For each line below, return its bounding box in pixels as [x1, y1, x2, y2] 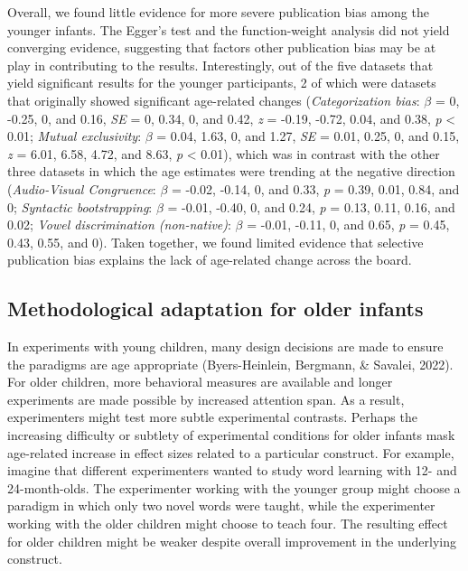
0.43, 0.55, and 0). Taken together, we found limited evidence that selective [7, 232, 424, 251]
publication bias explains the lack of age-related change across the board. [7, 250, 412, 269]
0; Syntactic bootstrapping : [7, 197, 153, 216]
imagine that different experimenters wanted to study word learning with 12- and [7, 461, 457, 480]
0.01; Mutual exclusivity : [7, 126, 142, 145]
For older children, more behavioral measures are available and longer [7, 372, 393, 391]
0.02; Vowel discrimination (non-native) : [7, 215, 231, 234]
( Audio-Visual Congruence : [7, 179, 156, 198]
